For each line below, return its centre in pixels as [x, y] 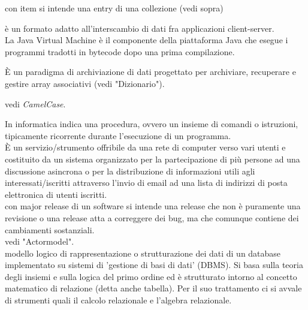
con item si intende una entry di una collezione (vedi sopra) [114, 8]
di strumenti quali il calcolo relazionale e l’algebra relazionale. [118, 300]
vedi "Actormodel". [40, 241]
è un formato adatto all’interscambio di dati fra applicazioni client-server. [140, 28]
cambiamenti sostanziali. [50, 229]
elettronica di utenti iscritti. [56, 194]
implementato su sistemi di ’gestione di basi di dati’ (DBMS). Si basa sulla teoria [154, 265]
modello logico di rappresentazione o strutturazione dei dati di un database [143, 253]
